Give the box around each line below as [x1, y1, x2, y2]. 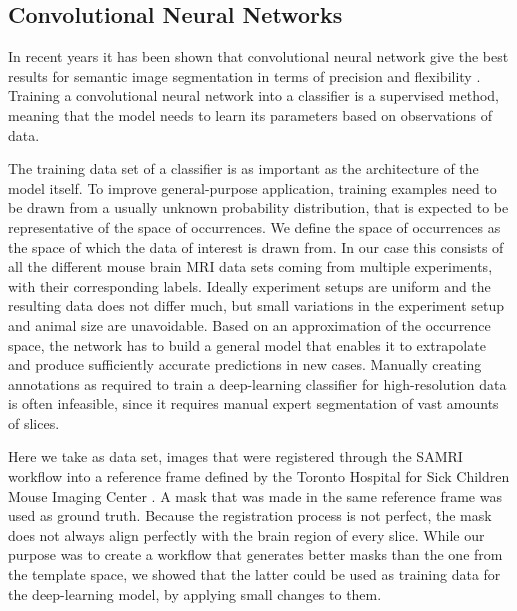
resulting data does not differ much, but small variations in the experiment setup [8, 295, 504, 316]
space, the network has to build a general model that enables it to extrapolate [8, 334, 486, 355]
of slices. [8, 412, 60, 433]
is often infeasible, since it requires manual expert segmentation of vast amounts [8, 393, 499, 414]
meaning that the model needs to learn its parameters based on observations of [8, 104, 492, 125]
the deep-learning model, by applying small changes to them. [8, 583, 382, 604]
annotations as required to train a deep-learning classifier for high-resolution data [8, 373, 507, 394]
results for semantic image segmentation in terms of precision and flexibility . [8, 65, 481, 86]
